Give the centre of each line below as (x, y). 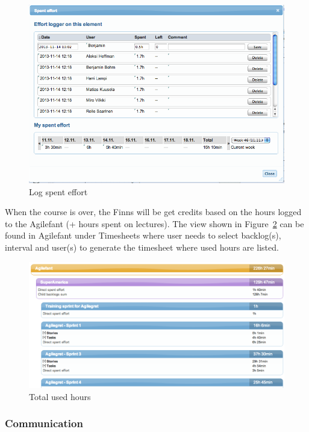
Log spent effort (58, 191)
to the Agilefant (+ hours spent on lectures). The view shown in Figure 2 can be (154, 223)
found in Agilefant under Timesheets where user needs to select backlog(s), (143, 235)
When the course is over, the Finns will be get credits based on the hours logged (153, 212)
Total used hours (60, 396)
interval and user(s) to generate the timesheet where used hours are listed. (142, 247)
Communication (44, 423)
